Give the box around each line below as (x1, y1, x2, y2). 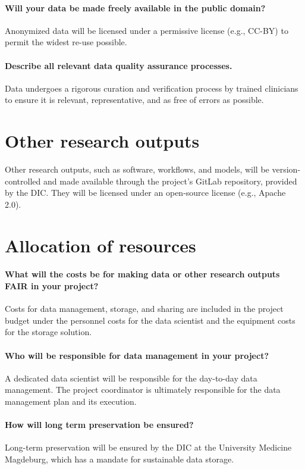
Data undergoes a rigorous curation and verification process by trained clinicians (5, 82, 298, 94)
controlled (5, 174, 41, 187)
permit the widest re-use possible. (5, 36, 127, 48)
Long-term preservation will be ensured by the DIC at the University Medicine (5, 441, 292, 454)
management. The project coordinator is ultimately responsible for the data (5, 383, 281, 396)
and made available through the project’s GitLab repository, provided (43, 174, 297, 187)
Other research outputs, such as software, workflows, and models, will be (5, 163, 269, 176)
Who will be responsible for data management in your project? (5, 349, 269, 361)
